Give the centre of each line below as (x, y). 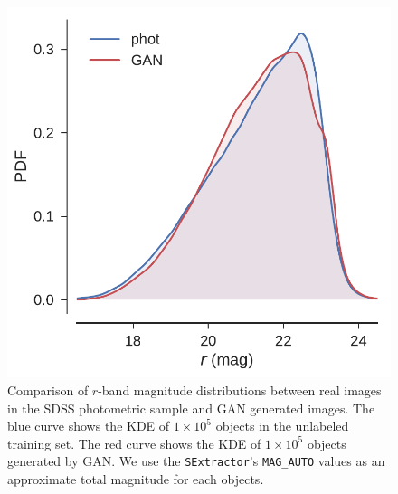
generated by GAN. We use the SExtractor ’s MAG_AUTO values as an (196, 461)
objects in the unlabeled (282, 426)
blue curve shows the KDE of (89, 426)
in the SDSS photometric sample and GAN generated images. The (191, 408)
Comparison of (48, 390)
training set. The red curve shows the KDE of (134, 443)
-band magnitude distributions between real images (240, 390)
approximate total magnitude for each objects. (136, 479)
